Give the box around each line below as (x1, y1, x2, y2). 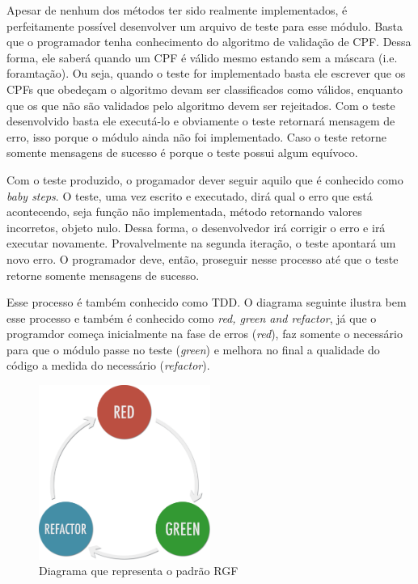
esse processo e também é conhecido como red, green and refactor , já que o (6, 309, 377, 326)
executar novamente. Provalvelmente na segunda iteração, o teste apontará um (6, 235, 396, 252)
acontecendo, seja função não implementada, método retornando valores (6, 203, 362, 220)
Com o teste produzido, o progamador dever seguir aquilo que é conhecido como (6, 171, 403, 188)
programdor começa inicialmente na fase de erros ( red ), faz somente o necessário (6, 325, 403, 342)
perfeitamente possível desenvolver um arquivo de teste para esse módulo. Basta (6, 17, 403, 34)
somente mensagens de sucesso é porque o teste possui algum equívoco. (6, 144, 358, 161)
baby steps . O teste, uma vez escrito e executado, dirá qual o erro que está (6, 187, 373, 204)
